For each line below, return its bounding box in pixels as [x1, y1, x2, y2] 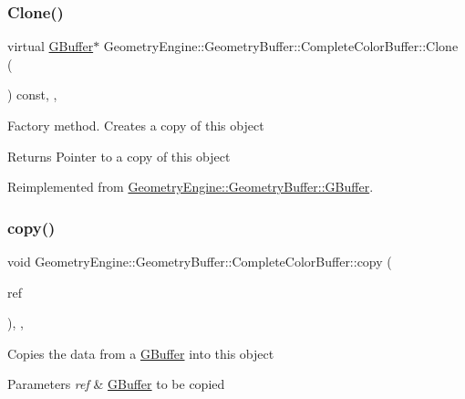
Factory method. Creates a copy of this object [7, 116, 264, 134]
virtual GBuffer [7, 37, 94, 56]
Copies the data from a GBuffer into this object [7, 343, 274, 362]
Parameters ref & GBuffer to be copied [7, 374, 225, 394]
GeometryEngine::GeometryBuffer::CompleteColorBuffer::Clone [103, 37, 459, 56]
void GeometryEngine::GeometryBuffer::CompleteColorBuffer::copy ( [7, 252, 392, 270]
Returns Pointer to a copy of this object [7, 146, 231, 165]
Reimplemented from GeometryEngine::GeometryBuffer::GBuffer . [7, 177, 374, 196]
